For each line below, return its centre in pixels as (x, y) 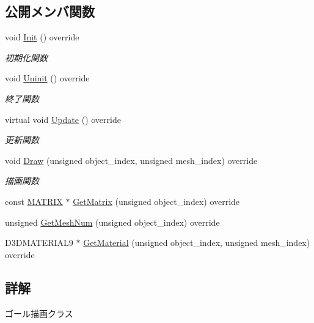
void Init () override (42, 37)
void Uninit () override (47, 78)
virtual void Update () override (63, 119)
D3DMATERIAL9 (39, 243)
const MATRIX (34, 201)
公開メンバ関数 (50, 11)
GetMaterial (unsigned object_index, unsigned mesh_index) (197, 243)
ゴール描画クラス (39, 313)
